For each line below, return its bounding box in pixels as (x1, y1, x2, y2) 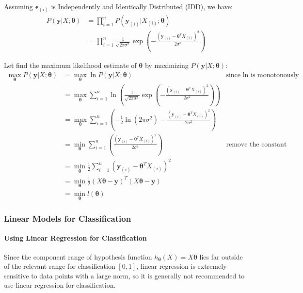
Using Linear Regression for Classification (4, 233, 147, 243)
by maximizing (144, 60, 189, 70)
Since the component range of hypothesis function (4, 251, 152, 261)
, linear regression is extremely (136, 261, 227, 271)
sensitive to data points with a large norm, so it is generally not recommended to (4, 270, 245, 280)
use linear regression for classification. (4, 280, 116, 290)
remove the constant (226, 141, 287, 148)
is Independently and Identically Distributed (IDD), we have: (51, 1, 233, 11)
